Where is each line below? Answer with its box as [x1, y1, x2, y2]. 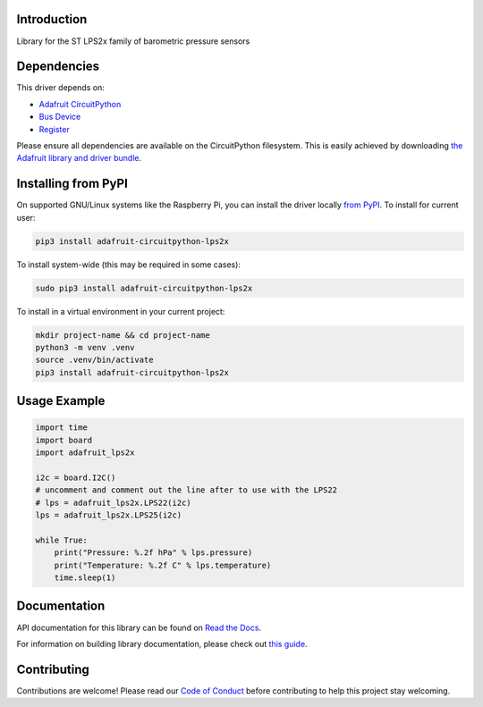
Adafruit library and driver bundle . [16, 153, 142, 164]
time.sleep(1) [54, 573, 116, 583]
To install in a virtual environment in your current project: [16, 306, 225, 316]
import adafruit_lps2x [35, 448, 135, 458]
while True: [35, 534, 89, 545]
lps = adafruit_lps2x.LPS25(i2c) [35, 510, 182, 520]
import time [35, 423, 89, 433]
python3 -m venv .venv [35, 342, 135, 352]
